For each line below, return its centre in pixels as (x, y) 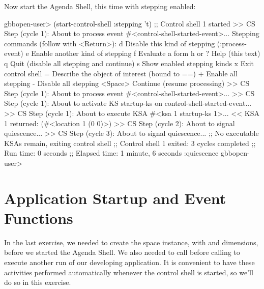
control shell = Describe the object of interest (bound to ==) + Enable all (121, 73)
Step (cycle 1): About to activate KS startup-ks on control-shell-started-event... (128, 103)
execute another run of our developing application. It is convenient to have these (129, 262)
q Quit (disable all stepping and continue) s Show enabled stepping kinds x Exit (129, 63)
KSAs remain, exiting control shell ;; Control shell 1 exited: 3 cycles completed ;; (130, 143)
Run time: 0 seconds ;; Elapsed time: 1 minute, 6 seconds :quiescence (111, 153)
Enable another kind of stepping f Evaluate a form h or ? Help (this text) (146, 53)
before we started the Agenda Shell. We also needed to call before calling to (122, 252)
